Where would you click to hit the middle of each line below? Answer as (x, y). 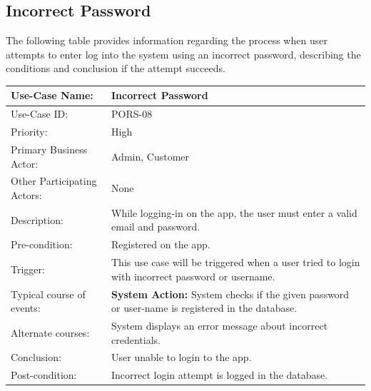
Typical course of (48, 294)
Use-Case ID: (40, 114)
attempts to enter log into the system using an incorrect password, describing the (183, 54)
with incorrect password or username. (193, 276)
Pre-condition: (42, 244)
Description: (37, 219)
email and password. (156, 227)
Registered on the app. (161, 244)
